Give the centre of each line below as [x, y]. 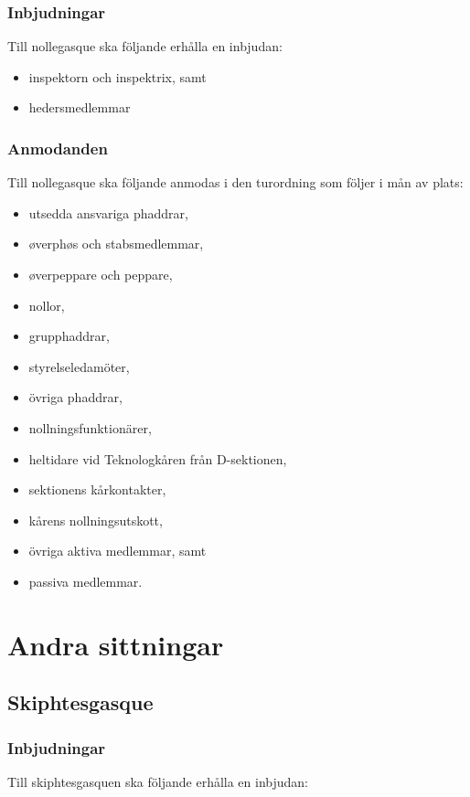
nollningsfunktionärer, [90, 427]
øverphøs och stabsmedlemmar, [116, 244]
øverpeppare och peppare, [101, 274]
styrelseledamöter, [79, 366]
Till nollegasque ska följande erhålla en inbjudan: [145, 46]
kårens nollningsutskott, [96, 520]
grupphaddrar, [69, 336]
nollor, [47, 305]
